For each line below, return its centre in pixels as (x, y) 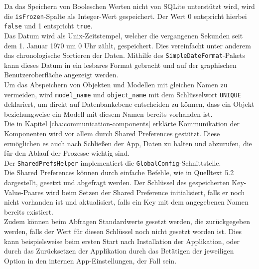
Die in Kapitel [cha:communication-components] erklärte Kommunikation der (122, 124)
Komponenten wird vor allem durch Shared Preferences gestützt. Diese (112, 133)
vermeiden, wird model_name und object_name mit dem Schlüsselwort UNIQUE (123, 94)
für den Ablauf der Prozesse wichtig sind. (67, 153)
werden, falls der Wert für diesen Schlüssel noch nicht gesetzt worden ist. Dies (123, 231)
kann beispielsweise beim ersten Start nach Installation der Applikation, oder (122, 241)
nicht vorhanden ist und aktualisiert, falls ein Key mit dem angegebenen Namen (126, 202)
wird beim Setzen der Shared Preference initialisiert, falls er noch (145, 192)
